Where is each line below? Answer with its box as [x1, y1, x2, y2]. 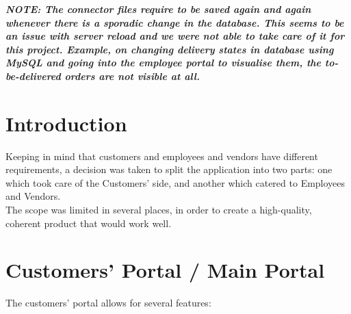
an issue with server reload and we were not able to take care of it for [5, 29, 345, 43]
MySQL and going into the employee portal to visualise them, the [5, 55, 322, 70]
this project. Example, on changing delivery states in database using [5, 42, 334, 56]
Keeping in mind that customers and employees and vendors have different [5, 148, 318, 163]
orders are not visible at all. [64, 68, 200, 83]
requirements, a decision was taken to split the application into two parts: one [5, 162, 333, 176]
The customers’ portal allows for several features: [5, 296, 211, 310]
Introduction [5, 109, 127, 137]
